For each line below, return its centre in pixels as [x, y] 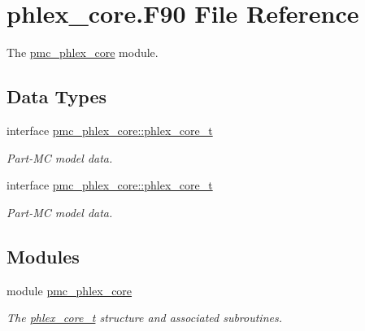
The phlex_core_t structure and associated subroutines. [144, 318]
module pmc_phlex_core [70, 290]
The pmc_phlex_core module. [83, 52]
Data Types [56, 96]
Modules [43, 256]
